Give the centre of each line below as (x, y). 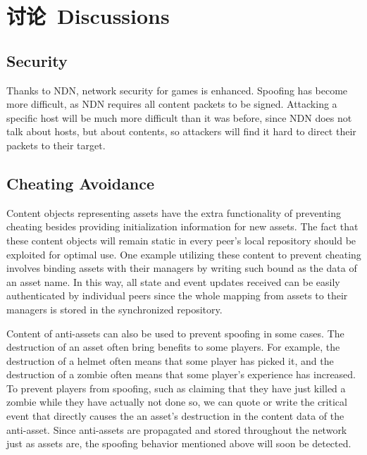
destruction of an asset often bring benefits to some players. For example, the (173, 347)
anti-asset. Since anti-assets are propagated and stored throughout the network (177, 429)
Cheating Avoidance (81, 183)
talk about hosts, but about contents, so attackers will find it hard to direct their (181, 131)
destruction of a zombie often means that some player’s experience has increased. (181, 374)
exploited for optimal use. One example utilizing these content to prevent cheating (184, 254)
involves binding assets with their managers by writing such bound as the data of (182, 268)
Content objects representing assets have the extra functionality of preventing (174, 212)
